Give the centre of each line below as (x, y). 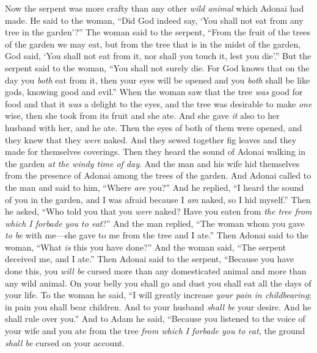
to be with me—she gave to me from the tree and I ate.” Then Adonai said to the (157, 235)
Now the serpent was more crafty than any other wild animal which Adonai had (155, 8)
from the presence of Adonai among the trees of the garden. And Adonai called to (158, 175)
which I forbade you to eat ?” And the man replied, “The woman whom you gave (155, 223)
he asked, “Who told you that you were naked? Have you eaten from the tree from (158, 211)
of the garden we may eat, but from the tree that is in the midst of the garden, (153, 44)
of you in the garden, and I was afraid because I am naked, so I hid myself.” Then (158, 199)
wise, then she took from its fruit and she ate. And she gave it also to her (142, 116)
